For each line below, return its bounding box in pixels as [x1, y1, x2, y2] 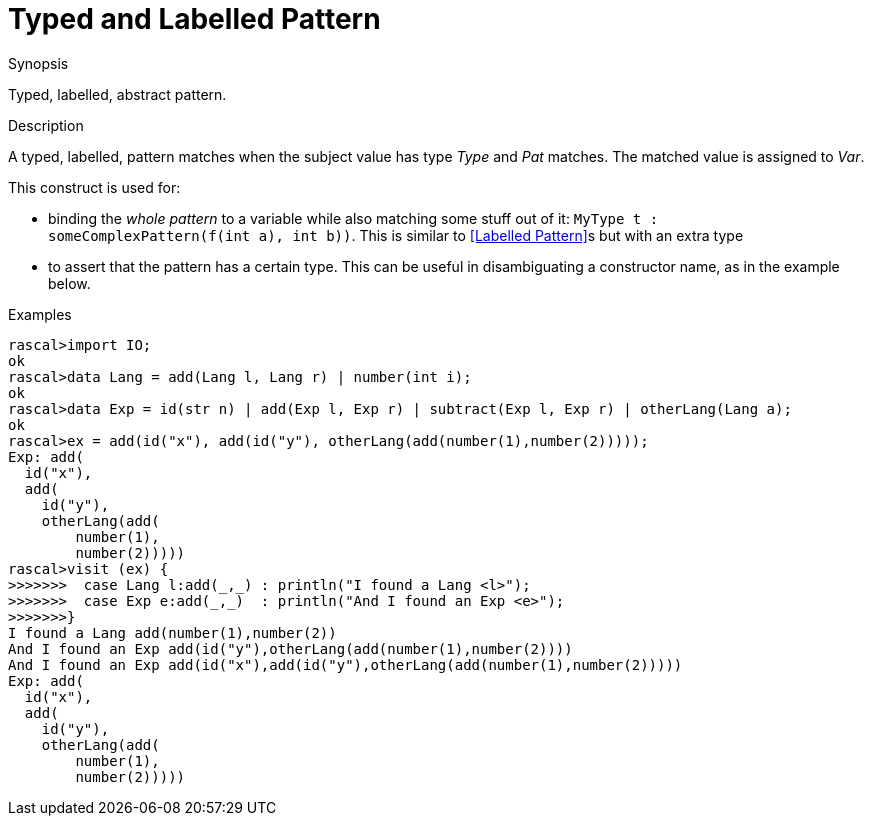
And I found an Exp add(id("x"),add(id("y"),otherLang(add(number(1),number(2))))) [8, 656, 683, 673]
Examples [8, 305, 72, 323]
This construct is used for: [8, 178, 181, 196]
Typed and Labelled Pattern [8, 2, 381, 36]
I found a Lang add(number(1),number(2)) [8, 624, 337, 641]
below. [48, 274, 91, 292]
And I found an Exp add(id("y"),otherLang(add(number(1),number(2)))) [8, 640, 573, 657]
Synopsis [8, 54, 69, 72]
